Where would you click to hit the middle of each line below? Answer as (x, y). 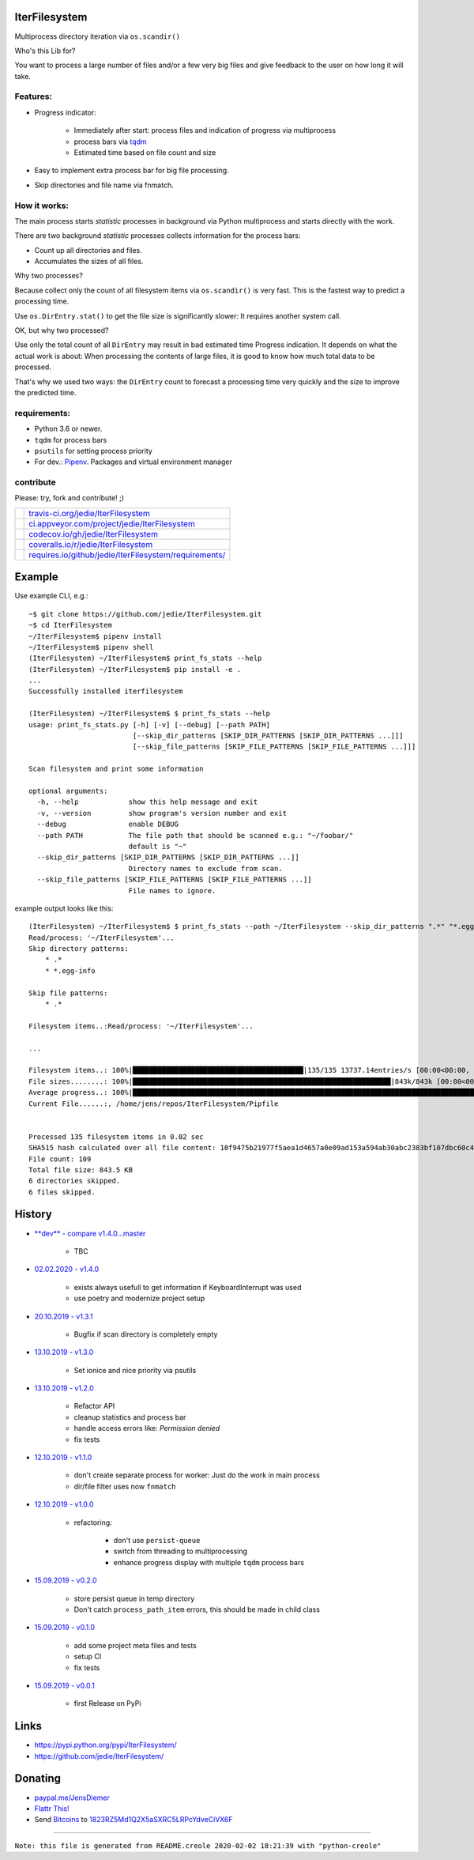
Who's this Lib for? (45, 51)
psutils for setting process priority (94, 451)
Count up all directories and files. (88, 250)
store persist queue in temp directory (134, 1598)
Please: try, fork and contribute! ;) (70, 498)
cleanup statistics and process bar (130, 1417)
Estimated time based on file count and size (145, 153)
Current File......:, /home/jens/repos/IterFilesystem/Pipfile (154, 1104)
